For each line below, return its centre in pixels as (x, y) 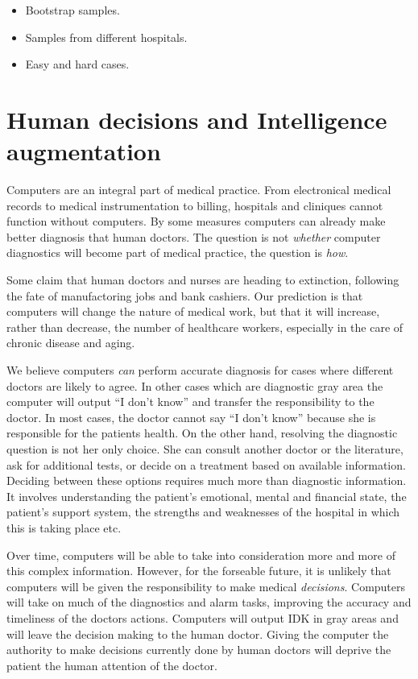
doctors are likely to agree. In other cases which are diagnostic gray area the (195, 385)
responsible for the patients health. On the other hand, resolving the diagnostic (202, 433)
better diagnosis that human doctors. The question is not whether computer (194, 236)
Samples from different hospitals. (106, 37)
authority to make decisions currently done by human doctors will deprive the (199, 650)
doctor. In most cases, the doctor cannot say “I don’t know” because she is (191, 417)
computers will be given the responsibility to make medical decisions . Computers (206, 586)
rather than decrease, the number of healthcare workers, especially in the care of (205, 327)
